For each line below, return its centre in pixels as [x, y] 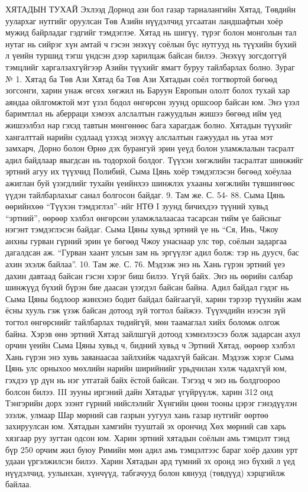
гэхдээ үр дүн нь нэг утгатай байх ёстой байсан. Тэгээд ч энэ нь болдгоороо [143, 380]
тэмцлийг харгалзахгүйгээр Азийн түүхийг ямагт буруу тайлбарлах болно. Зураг [150, 67]
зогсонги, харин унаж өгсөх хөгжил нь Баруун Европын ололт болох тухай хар [148, 90]
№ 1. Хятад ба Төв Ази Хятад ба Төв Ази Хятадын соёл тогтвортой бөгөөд [141, 78]
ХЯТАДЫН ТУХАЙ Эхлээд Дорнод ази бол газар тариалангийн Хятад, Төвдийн [151, 9]
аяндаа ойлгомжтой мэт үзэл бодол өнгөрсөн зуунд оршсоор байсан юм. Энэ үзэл [153, 101]
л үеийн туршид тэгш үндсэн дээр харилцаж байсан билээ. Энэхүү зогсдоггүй [146, 55]
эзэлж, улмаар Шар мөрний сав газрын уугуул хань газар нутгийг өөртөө [137, 414]
